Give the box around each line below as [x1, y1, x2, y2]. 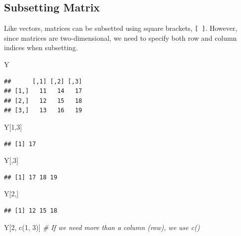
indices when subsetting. [4, 42, 78, 53]
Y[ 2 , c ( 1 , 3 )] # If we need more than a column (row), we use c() [4, 222, 200, 232]
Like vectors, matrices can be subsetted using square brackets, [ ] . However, [4, 23, 238, 33]
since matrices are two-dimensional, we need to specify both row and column [4, 32, 237, 43]
